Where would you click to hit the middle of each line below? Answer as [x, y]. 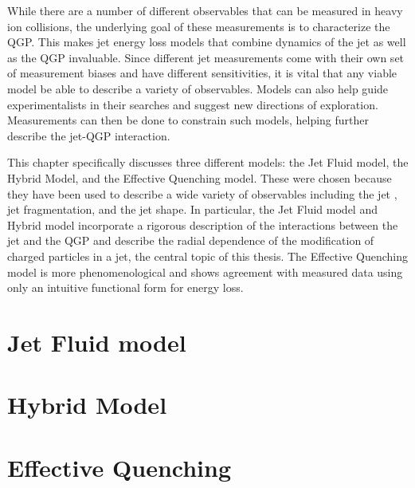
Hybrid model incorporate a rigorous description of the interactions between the [203, 224]
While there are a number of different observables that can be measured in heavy [205, 10]
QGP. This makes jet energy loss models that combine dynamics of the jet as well [207, 42]
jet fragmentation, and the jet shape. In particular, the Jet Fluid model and [192, 209]
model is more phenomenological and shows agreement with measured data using [205, 272]
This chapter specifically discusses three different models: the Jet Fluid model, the [208, 162]
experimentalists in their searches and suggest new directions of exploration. [193, 104]
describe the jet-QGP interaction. [89, 135]
